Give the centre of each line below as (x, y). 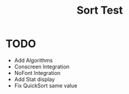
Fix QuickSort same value (46, 85)
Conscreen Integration (42, 67)
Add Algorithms (33, 60)
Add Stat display (34, 79)
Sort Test (100, 10)
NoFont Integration (37, 73)
